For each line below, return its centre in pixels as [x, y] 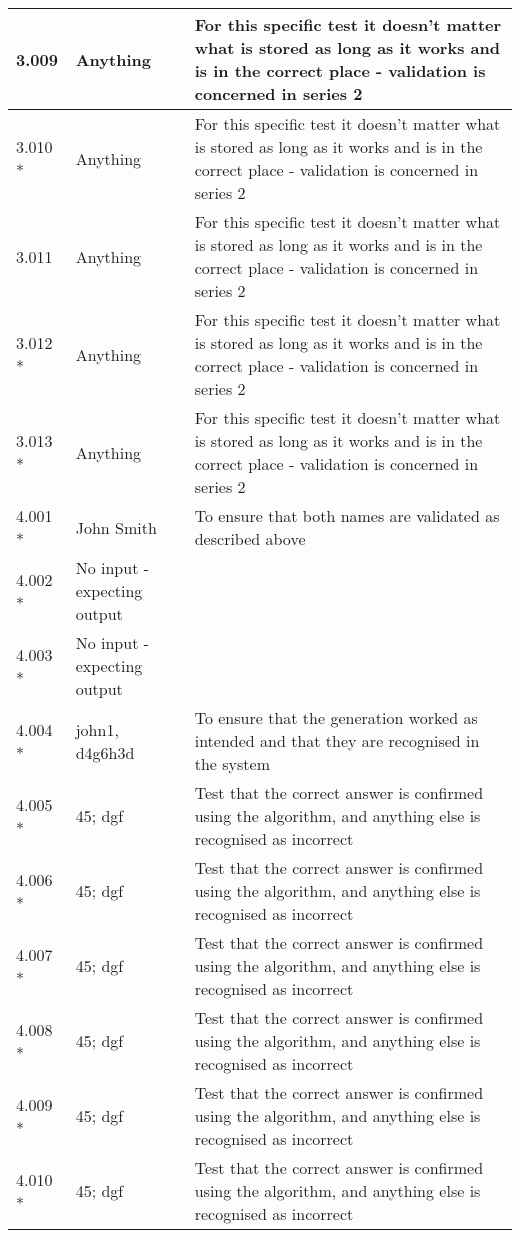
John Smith [116, 527]
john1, [97, 729]
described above [250, 538]
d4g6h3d [105, 752]
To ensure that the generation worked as [336, 717]
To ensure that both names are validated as [347, 515]
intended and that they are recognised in [337, 740]
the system [232, 763]
